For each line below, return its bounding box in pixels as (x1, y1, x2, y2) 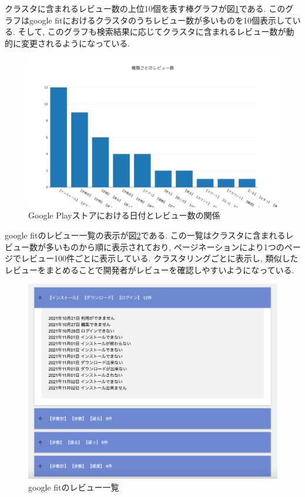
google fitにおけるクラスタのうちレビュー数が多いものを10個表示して (29, 14, 293, 26)
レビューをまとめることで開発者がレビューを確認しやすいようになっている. (5, 263, 294, 276)
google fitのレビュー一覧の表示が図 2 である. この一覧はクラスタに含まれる (5, 228, 286, 241)
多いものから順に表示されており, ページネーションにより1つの (45, 240, 284, 253)
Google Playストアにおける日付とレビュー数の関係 (28, 209, 220, 221)
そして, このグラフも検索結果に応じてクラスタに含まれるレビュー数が (18, 25, 286, 38)
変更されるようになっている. (21, 37, 130, 49)
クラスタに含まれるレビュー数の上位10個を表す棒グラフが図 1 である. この (5, 2, 286, 14)
